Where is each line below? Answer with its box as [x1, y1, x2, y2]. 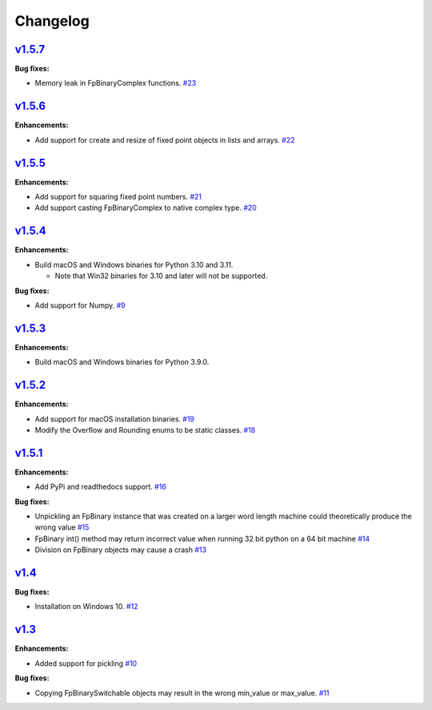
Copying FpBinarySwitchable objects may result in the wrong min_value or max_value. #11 [34, 688, 330, 697]
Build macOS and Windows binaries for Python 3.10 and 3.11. [34, 260, 234, 269]
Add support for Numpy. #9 [34, 301, 126, 310]
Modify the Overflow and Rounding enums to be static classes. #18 [34, 425, 256, 434]
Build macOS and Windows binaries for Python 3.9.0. [34, 357, 210, 367]
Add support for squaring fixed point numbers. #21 [34, 192, 202, 202]
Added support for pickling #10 [34, 658, 138, 668]
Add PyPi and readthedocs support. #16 [34, 482, 167, 492]
